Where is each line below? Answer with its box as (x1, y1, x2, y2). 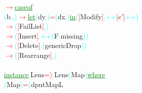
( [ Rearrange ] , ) (14, 49, 57, 60)
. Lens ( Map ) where (52, 69, 105, 80)
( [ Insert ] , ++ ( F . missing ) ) (14, 30, 88, 41)
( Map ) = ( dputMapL (4, 79, 64, 89)
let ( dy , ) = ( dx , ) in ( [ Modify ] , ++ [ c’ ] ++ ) (28, 11, 139, 21)
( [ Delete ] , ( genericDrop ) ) (14, 40, 87, 50)
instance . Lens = (4, 69, 50, 80)
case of (14, 1, 33, 11)
